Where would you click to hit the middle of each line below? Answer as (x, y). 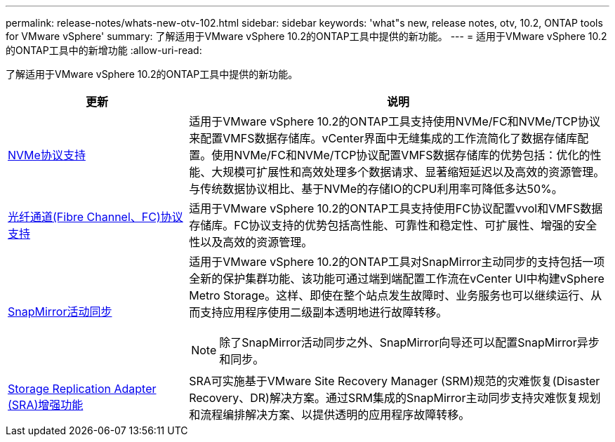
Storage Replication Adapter (82, 389)
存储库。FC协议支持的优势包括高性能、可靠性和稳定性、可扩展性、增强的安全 (393, 225)
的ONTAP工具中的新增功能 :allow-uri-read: (104, 50)
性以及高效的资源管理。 (251, 242)
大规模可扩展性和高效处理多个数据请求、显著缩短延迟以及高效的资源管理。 (408, 172)
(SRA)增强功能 (46, 405)
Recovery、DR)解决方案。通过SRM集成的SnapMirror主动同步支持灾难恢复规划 (395, 398)
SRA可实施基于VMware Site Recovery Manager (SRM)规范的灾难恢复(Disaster (395, 381)
